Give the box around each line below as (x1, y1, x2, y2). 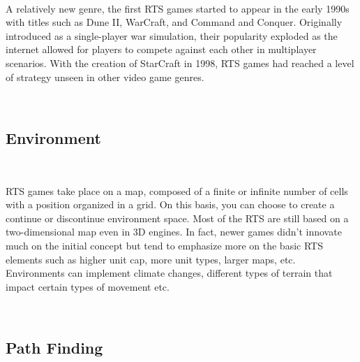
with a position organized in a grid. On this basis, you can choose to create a (6, 197, 335, 212)
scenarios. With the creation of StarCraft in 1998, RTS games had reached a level (6, 55, 354, 70)
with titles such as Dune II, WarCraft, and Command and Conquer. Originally (6, 15, 343, 29)
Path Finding (6, 337, 103, 359)
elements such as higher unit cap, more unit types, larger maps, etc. (6, 252, 296, 266)
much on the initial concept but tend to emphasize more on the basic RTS (6, 238, 323, 252)
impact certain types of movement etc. (6, 279, 170, 294)
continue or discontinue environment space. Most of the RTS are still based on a (6, 210, 349, 225)
